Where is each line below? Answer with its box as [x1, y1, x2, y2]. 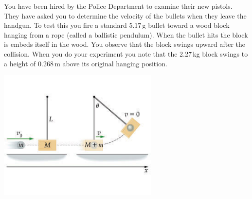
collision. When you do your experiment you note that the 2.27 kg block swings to [4, 48, 248, 59]
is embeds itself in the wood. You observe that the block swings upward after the [4, 39, 246, 49]
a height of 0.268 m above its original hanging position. [4, 58, 167, 68]
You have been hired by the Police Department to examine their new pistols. [4, 1, 233, 11]
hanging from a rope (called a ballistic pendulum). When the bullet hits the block [4, 29, 248, 40]
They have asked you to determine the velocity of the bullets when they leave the [4, 10, 247, 20]
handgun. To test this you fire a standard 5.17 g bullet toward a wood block [4, 20, 230, 30]
